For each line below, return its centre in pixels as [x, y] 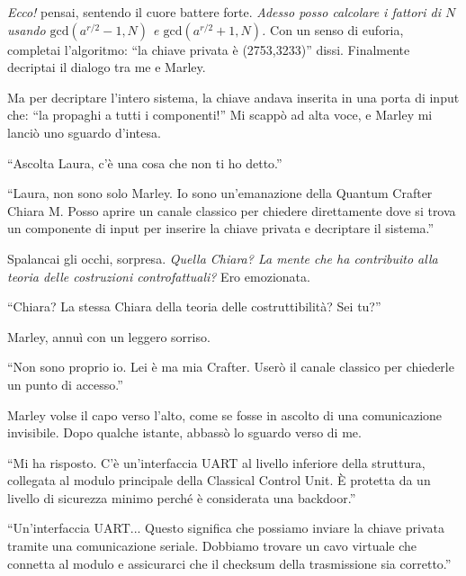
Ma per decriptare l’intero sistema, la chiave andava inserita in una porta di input [233, 97]
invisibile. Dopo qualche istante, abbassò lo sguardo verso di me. [184, 432]
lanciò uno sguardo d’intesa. [84, 132]
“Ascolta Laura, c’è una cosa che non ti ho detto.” [145, 162]
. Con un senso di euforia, [333, 29]
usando [27, 29]
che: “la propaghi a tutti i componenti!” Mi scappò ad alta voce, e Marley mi [220, 115]
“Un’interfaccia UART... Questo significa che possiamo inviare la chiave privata [226, 528]
